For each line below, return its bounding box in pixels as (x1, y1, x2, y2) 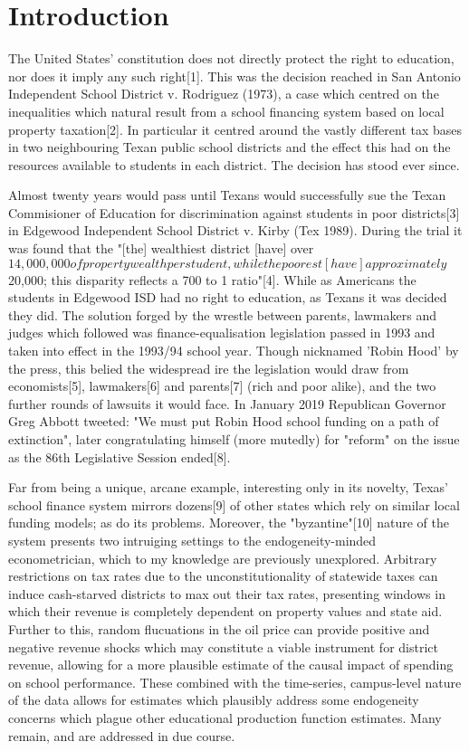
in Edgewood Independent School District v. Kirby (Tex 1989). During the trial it (8, 221, 463, 240)
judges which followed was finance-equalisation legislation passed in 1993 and (8, 323, 435, 342)
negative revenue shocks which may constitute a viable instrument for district (8, 637, 438, 656)
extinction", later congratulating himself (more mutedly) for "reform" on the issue (8, 430, 460, 448)
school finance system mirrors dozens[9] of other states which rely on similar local (8, 495, 460, 514)
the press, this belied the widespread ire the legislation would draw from (8, 358, 409, 377)
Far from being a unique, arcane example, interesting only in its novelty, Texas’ (8, 478, 448, 497)
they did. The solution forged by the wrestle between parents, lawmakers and (8, 305, 436, 324)
